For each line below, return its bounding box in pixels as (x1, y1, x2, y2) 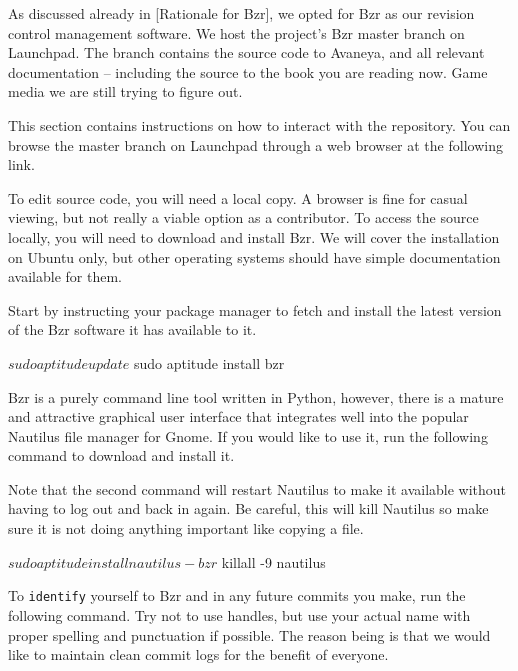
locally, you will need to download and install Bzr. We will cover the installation (8, 226, 500, 247)
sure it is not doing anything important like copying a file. (8, 518, 364, 539)
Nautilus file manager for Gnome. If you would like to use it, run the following (8, 425, 488, 446)
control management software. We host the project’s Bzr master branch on (8, 22, 465, 43)
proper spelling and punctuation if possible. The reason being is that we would (8, 624, 491, 645)
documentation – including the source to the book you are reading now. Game (8, 61, 488, 82)
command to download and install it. (8, 445, 235, 466)
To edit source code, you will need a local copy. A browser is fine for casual (8, 187, 468, 208)
